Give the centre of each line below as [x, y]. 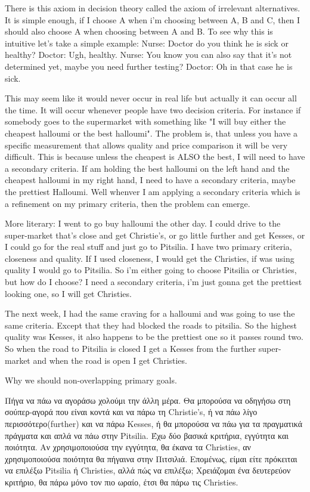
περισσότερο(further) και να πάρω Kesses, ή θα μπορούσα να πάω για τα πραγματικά [154, 423]
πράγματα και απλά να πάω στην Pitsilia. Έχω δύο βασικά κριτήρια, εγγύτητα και [147, 435]
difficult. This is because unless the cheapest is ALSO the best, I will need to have [155, 157]
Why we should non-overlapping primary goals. [91, 380]
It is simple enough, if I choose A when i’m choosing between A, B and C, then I [153, 19]
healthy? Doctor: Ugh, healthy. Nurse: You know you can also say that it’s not [148, 55]
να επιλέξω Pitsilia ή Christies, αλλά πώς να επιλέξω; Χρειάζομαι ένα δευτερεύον [148, 470]
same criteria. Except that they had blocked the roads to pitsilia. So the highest [151, 325]
